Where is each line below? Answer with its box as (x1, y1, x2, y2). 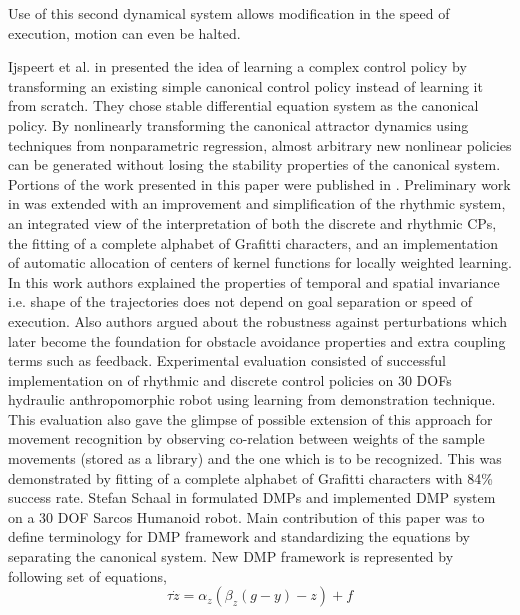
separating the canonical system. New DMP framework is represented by (8, 546, 454, 567)
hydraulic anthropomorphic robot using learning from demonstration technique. (8, 389, 496, 410)
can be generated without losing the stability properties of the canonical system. (8, 154, 501, 175)
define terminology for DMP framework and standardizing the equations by (8, 526, 471, 547)
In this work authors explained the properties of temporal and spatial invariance (8, 271, 500, 292)
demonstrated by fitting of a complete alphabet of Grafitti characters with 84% (8, 467, 493, 488)
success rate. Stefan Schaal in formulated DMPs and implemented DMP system (8, 487, 496, 508)
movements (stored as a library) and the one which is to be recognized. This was (8, 448, 502, 469)
